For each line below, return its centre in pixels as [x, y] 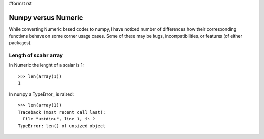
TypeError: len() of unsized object [62, 126]
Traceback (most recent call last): [62, 112]
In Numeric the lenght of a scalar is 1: [46, 65]
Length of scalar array [36, 55]
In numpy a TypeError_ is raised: [42, 94]
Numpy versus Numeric [46, 17]
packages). [20, 43]
